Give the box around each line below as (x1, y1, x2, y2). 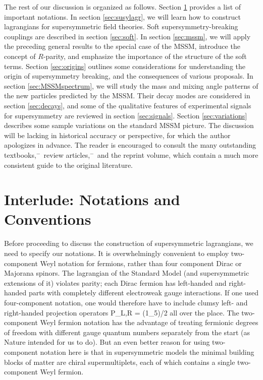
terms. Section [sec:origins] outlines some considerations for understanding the (4, 60, 246, 71)
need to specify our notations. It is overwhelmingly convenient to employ (4, 248, 229, 258)
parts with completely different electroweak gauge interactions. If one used (29, 287, 258, 298)
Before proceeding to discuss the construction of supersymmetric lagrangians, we (4, 238, 253, 248)
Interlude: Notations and (4, 189, 180, 210)
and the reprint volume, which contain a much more (97, 149, 258, 160)
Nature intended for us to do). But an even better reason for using (4, 337, 210, 347)
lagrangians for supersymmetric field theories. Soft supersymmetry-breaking (4, 21, 238, 32)
